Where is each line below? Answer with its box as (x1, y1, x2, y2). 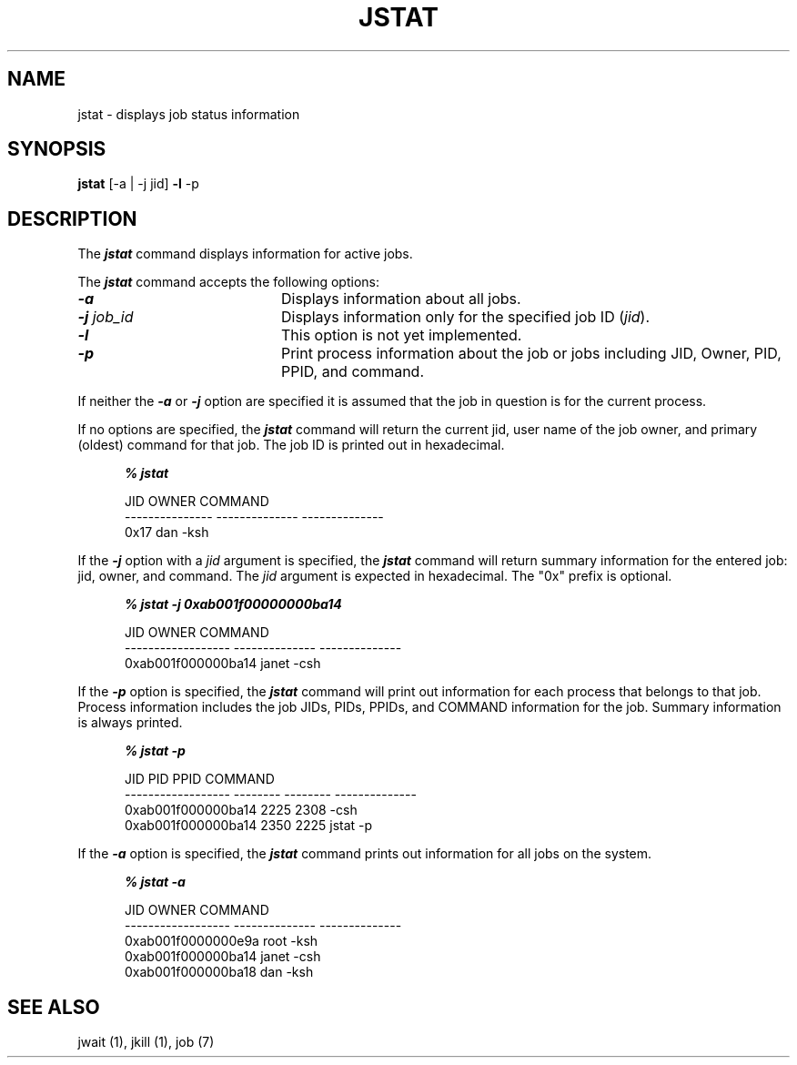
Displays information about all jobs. (280, 289, 521, 309)
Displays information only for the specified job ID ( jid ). (280, 308, 651, 327)
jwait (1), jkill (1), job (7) (77, 1034, 215, 1050)
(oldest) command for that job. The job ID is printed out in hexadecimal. (77, 437, 505, 453)
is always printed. (77, 715, 183, 731)
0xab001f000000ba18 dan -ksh (125, 964, 314, 980)
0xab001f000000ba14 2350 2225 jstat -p (125, 817, 373, 834)
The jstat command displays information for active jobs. (77, 246, 413, 262)
